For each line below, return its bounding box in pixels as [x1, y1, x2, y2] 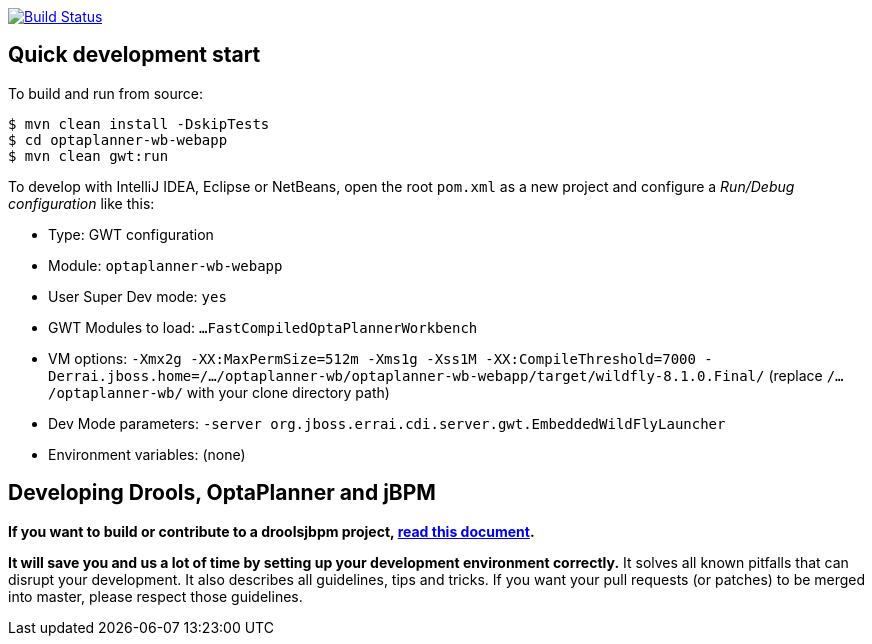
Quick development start [8, 42, 261, 68]
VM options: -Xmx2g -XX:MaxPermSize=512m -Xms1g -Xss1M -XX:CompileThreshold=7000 [48, 349, 696, 367]
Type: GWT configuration [48, 225, 214, 243]
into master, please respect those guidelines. [8, 587, 303, 605]
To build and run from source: [8, 84, 203, 102]
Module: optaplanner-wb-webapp [48, 256, 283, 274]
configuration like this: [8, 194, 155, 212]
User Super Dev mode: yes [48, 287, 227, 305]
